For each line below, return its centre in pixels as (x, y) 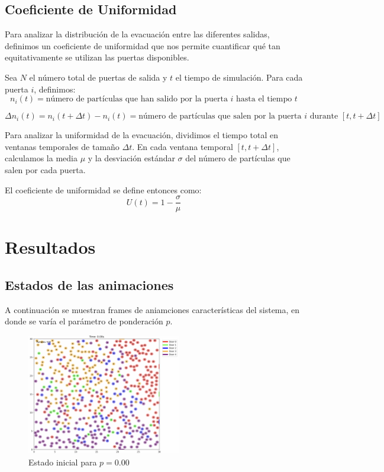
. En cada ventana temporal (183, 146)
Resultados (50, 247)
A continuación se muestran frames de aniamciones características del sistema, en (152, 309)
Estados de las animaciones (89, 284)
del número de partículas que (238, 158)
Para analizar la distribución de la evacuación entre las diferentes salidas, (137, 34)
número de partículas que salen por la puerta (220, 117)
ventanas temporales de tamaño (62, 146)
